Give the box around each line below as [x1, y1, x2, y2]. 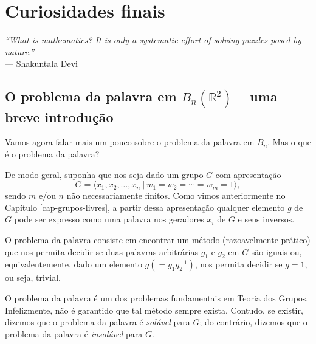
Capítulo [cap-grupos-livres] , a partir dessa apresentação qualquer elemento [5, 201, 285, 213]
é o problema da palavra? [5, 147, 100, 160]
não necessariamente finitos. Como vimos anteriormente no [66, 189, 286, 202]
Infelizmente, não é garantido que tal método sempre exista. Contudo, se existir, [5, 303, 303, 316]
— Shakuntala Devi [5, 57, 78, 70]
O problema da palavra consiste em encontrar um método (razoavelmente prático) [5, 233, 311, 246]
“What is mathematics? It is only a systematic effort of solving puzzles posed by [5, 33, 301, 46]
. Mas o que [267, 136, 311, 148]
